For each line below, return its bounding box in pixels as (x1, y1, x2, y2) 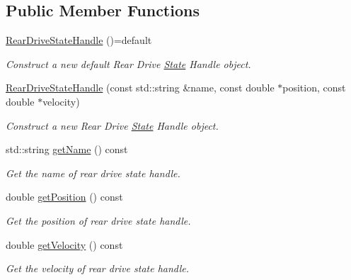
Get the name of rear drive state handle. (6, 165, 180, 180)
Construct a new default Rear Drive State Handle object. (6, 56, 251, 71)
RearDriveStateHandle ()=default (6, 33, 152, 47)
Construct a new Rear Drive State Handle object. (6, 118, 219, 133)
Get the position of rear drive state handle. (6, 213, 191, 228)
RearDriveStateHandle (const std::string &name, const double (6, 80, 275, 95)
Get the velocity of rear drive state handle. (6, 261, 189, 276)
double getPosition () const (6, 189, 123, 204)
